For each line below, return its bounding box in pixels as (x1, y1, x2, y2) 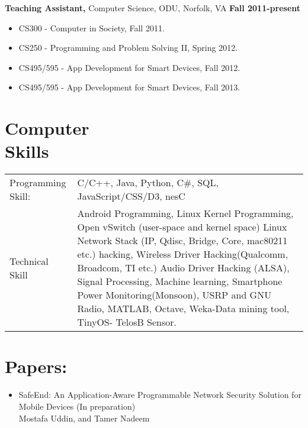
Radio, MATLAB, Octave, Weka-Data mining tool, (77, 301, 290, 316)
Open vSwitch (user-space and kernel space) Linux (77, 220, 287, 234)
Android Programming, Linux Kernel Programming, (77, 206, 294, 221)
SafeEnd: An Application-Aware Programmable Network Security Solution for (18, 388, 301, 401)
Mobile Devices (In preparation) (18, 400, 136, 412)
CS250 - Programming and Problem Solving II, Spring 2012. (18, 41, 238, 54)
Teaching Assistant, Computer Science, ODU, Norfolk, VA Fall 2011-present (5, 2, 301, 14)
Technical (9, 254, 49, 268)
